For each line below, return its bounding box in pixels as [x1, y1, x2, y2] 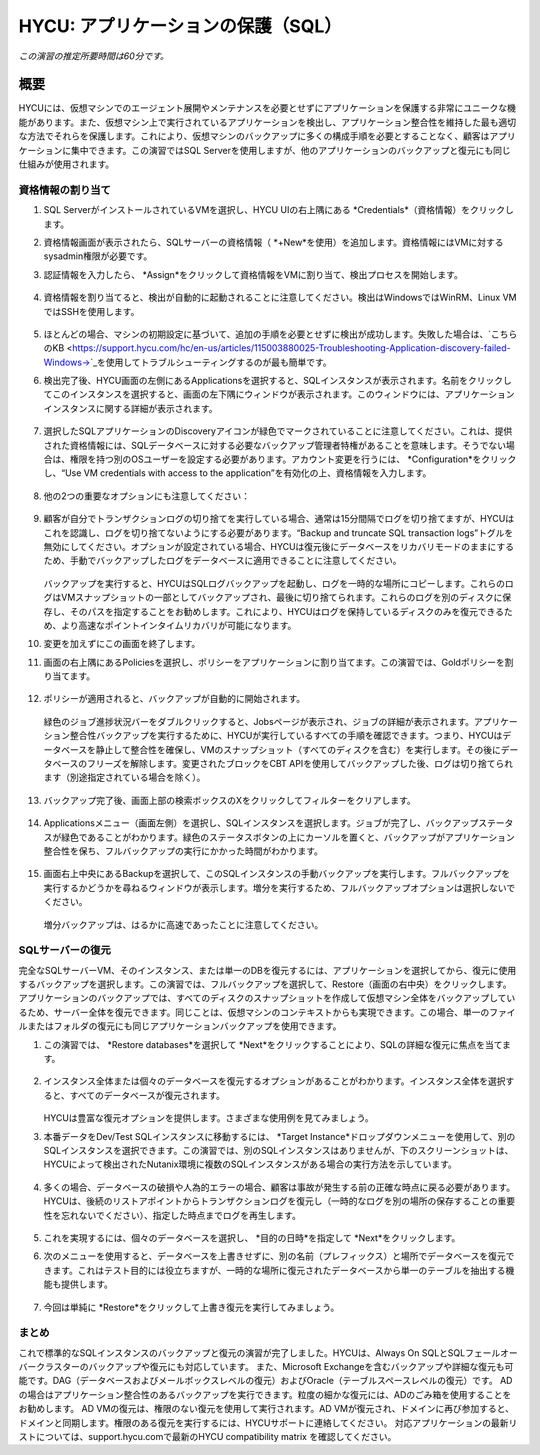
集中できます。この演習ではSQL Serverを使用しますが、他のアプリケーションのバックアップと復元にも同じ [70, 144, 511, 156]
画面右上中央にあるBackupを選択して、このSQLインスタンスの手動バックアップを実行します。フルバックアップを [43, 868, 511, 880]
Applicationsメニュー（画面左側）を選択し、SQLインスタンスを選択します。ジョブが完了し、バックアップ [43, 817, 479, 829]
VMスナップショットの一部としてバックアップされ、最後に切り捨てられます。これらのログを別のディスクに [60, 591, 503, 604]
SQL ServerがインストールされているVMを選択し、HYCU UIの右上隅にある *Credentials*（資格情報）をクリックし [43, 204, 515, 216]
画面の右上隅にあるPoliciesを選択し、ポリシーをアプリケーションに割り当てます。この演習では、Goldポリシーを [43, 656, 505, 668]
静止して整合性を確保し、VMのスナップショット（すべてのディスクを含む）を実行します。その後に [95, 743, 502, 755]
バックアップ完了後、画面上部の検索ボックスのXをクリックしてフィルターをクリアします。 [43, 794, 417, 806]
